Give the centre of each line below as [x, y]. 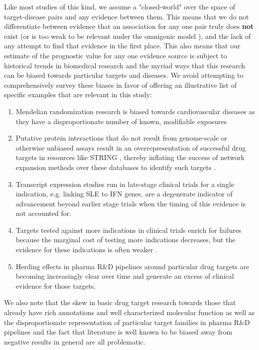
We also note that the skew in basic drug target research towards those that [120, 302]
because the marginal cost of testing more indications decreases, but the [126, 240]
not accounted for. [44, 213]
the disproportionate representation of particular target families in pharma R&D [127, 322]
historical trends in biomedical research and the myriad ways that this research [125, 65]
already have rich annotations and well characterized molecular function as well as [129, 312]
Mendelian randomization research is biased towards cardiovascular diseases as [135, 111]
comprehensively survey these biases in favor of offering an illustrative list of [120, 85]
